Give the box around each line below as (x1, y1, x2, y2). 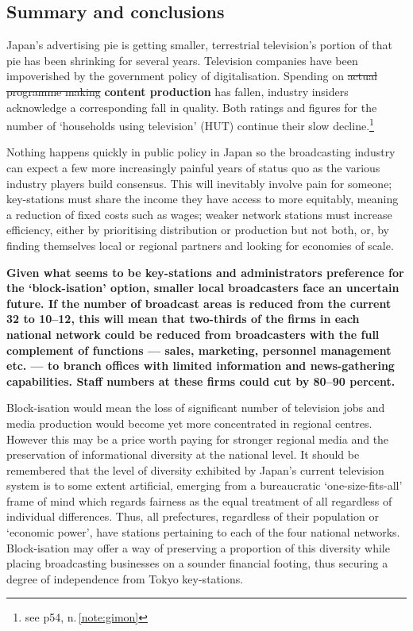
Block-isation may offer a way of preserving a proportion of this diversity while (6, 539, 390, 556)
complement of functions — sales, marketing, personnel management (6, 341, 392, 358)
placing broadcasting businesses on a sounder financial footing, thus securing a (6, 555, 388, 571)
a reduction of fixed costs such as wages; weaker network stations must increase (6, 206, 392, 222)
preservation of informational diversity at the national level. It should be (6, 446, 360, 463)
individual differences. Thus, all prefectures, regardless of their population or (6, 508, 379, 525)
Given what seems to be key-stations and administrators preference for (6, 264, 404, 280)
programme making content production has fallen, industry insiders (6, 83, 349, 99)
